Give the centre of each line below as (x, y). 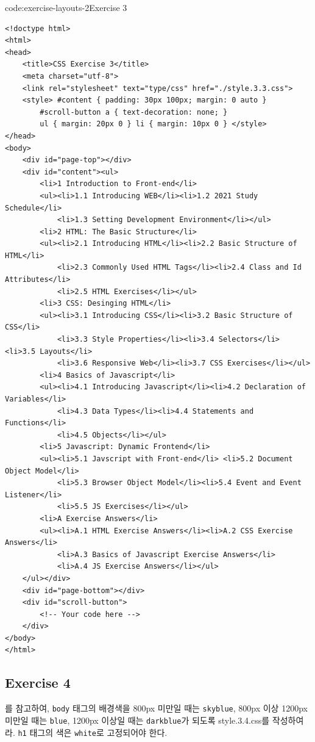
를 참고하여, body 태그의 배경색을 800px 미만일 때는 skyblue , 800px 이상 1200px (156, 708)
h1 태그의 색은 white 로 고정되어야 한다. (93, 732)
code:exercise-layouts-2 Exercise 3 (66, 7)
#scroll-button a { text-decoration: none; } (134, 112)
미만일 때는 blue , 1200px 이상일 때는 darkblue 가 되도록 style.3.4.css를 (137, 720)
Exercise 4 (38, 683)
